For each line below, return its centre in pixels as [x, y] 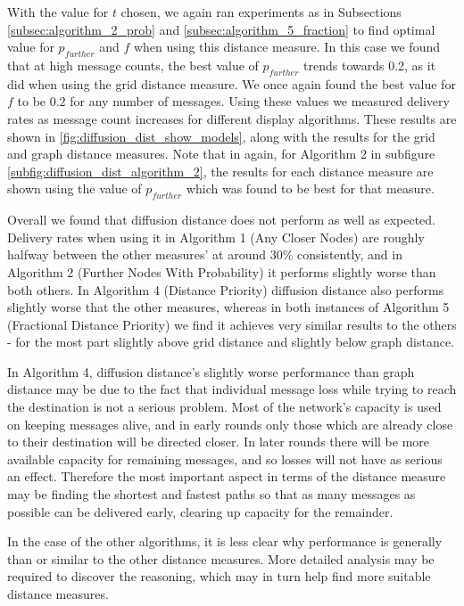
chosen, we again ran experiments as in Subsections [261, 12]
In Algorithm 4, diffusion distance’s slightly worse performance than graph [211, 371]
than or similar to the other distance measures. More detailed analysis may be [221, 558]
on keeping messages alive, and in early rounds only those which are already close [230, 424]
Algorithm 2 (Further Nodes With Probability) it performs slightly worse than [222, 271]
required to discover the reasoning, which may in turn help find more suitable [219, 576]
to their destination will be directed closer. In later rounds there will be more [219, 442]
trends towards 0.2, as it [370, 65]
